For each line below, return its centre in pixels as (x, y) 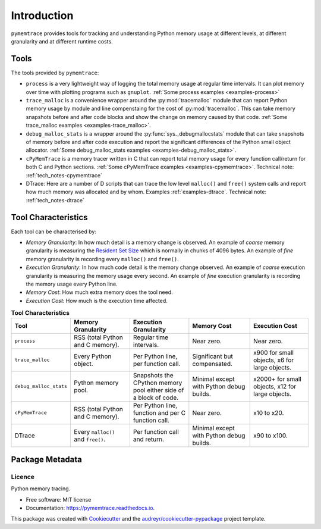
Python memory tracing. (41, 489)
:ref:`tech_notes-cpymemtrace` (64, 175)
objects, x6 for (274, 360)
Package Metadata (47, 459)
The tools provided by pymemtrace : (55, 73)
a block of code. (156, 397)
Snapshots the (153, 375)
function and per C (159, 412)
